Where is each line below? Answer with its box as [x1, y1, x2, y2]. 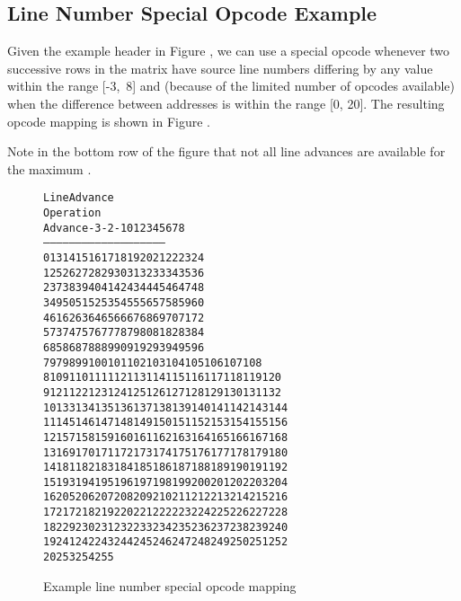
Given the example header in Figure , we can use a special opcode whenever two [7, 41, 450, 60]
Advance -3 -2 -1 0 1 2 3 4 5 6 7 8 [43, 221, 185, 234]
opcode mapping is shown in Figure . [7, 111, 210, 130]
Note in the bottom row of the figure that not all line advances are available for [7, 142, 446, 161]
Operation [43, 207, 102, 220]
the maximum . [7, 159, 92, 178]
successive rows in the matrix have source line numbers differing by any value [7, 58, 433, 77]
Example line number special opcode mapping [43, 576, 297, 595]
